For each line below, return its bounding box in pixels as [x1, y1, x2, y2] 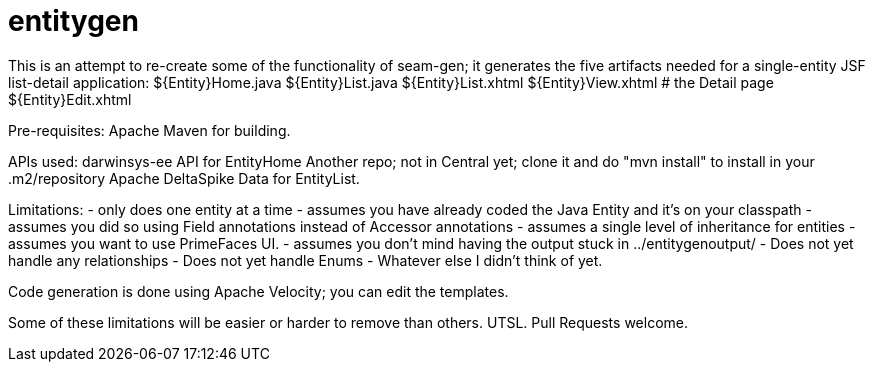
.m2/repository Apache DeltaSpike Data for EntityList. [8, 169, 360, 187]
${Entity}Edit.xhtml [8, 90, 132, 108]
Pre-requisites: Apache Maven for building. [8, 121, 291, 139]
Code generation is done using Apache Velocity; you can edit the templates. [8, 282, 509, 300]
